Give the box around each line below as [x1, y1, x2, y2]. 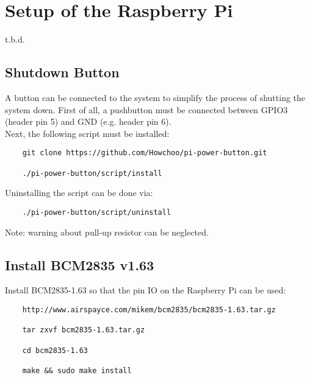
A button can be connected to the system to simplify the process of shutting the [5, 91, 306, 103]
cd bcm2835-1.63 [22, 346, 88, 355]
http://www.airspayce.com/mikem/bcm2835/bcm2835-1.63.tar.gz [22, 305, 276, 314]
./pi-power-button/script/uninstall [22, 208, 171, 217]
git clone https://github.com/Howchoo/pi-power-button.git [22, 149, 267, 158]
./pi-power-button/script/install [22, 169, 162, 178]
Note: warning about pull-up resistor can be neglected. [5, 225, 209, 238]
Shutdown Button [5, 63, 120, 82]
